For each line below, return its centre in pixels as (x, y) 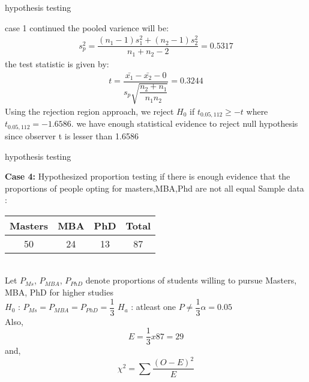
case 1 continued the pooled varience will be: (87, 27)
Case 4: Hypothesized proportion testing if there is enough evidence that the (148, 176)
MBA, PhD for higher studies (59, 292)
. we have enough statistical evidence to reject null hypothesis (184, 123)
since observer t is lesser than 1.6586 (72, 135)
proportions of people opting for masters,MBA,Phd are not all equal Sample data (154, 188)
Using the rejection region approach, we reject (89, 111)
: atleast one (154, 307)
